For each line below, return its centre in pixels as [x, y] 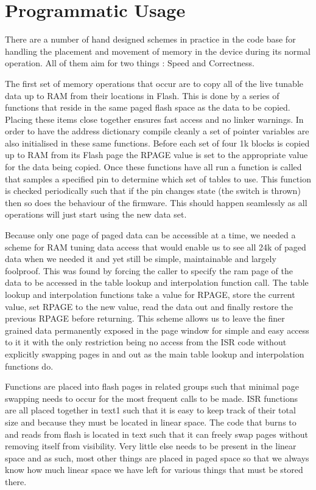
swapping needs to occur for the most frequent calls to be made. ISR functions [151, 398]
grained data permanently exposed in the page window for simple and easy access [157, 330]
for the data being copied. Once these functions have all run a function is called [153, 167]
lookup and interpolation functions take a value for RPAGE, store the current [150, 294]
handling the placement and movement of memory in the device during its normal [158, 51]
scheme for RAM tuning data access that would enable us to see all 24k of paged [156, 247]
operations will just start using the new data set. [96, 214]
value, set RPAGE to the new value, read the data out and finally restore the [149, 306]
